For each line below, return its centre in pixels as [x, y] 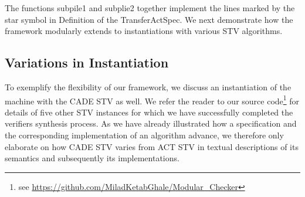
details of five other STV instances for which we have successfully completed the [149, 112]
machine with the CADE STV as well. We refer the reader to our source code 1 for [152, 100]
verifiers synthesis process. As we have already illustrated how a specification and [151, 123]
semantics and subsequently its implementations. [92, 158]
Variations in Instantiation [87, 62]
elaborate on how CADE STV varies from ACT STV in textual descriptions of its [152, 146]
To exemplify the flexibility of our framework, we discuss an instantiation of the [148, 86]
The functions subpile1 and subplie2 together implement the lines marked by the [150, 8]
